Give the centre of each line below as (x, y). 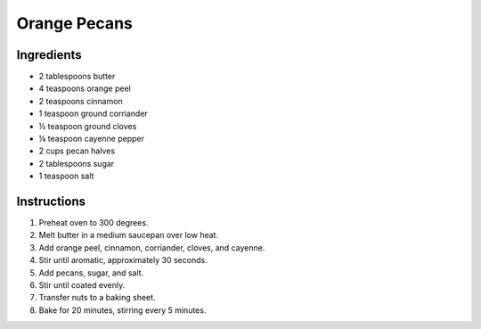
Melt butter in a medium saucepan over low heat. (128, 235)
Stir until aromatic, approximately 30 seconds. (123, 260)
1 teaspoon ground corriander (94, 114)
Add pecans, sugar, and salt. (91, 273)
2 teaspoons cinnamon (81, 101)
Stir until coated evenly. (82, 285)
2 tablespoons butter (77, 77)
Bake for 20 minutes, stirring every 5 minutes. (122, 310)
